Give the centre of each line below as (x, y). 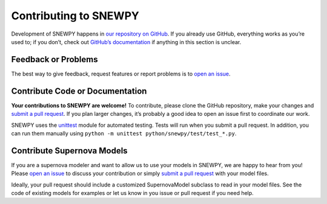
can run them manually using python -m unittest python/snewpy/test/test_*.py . (124, 133)
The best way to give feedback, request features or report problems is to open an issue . (121, 74)
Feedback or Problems (54, 59)
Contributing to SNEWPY (75, 16)
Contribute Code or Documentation (79, 91)
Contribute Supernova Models (69, 151)
